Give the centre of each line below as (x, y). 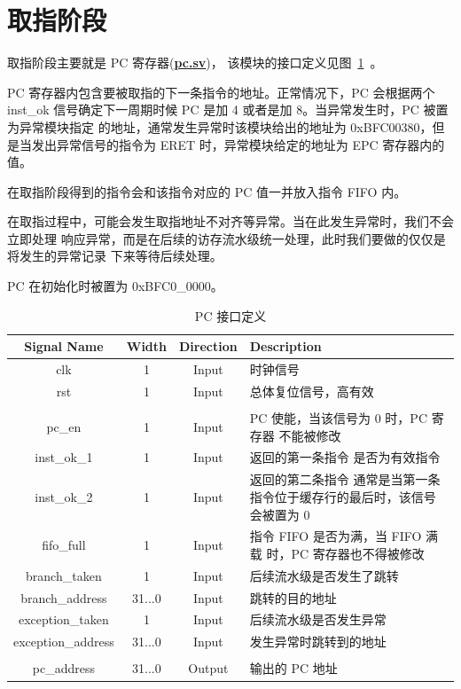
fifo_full (64, 545)
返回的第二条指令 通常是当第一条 (345, 479)
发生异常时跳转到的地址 (318, 642)
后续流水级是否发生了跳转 (324, 575)
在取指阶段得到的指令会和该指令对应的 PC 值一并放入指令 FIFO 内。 (207, 191)
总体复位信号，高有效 (312, 391)
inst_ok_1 (64, 457)
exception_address (64, 642)
